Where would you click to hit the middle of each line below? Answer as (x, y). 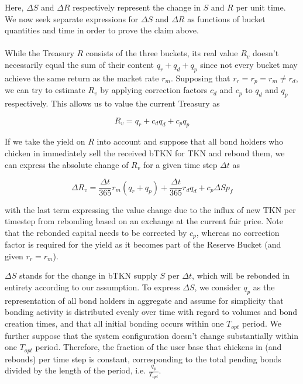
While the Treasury (39, 53)
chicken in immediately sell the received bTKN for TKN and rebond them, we (145, 153)
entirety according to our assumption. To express (92, 287)
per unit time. (261, 7)
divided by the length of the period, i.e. (75, 370)
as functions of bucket (226, 18)
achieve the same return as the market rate (82, 78)
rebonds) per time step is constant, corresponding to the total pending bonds (143, 359)
